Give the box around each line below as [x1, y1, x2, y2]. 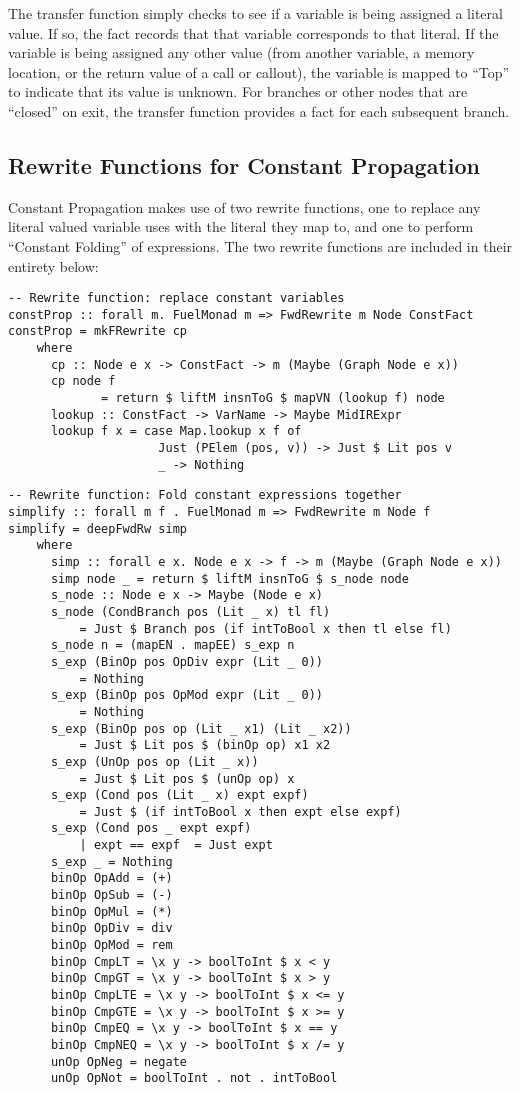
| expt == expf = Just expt [79, 838, 273, 853]
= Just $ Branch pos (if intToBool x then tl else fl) [79, 621, 452, 636]
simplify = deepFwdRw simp [8, 521, 187, 536]
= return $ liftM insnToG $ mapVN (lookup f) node [101, 391, 445, 406]
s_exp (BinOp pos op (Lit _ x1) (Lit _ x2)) [50, 721, 352, 736]
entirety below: [8, 255, 99, 276]
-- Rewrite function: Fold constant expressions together [8, 488, 402, 503]
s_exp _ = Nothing [50, 854, 173, 869]
